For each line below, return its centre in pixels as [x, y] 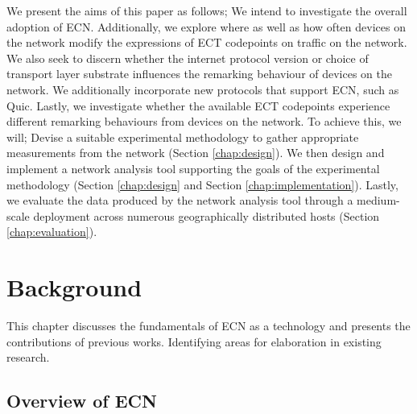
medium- [378, 200]
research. [28, 357]
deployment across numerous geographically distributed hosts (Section [206, 215]
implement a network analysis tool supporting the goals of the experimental [193, 168]
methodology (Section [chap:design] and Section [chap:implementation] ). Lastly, [202, 184]
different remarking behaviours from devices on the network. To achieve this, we [204, 121]
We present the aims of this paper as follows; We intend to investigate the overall [207, 10]
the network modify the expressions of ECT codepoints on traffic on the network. [207, 42]
